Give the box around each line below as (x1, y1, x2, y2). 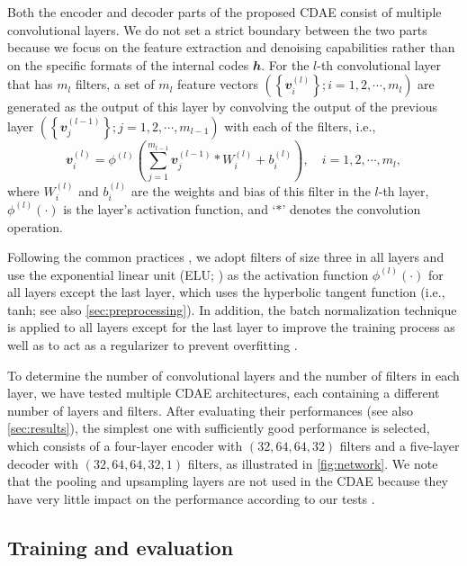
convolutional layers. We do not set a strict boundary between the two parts (7, 20, 427, 39)
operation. (7, 217, 63, 236)
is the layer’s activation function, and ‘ (63, 199, 276, 218)
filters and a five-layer (339, 436, 460, 455)
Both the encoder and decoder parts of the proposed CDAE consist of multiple (7, 3, 442, 21)
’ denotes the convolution (282, 199, 421, 218)
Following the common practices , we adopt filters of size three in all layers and (7, 247, 445, 266)
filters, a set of (75, 75, 155, 94)
